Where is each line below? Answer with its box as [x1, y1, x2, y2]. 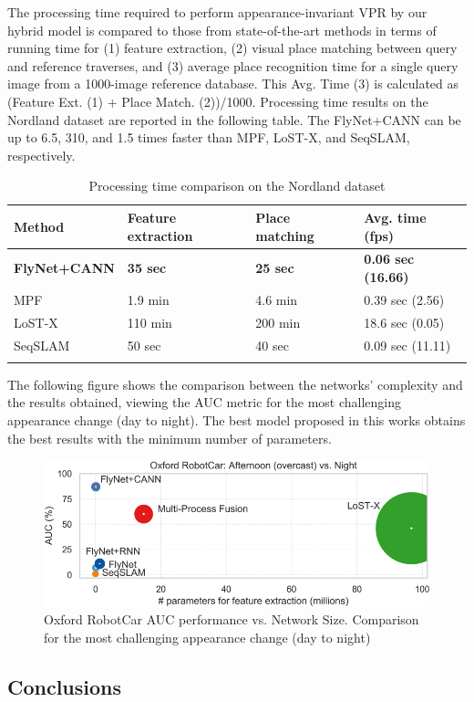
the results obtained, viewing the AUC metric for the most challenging [7, 393, 401, 412]
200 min [255, 312, 301, 331]
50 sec [127, 335, 161, 354]
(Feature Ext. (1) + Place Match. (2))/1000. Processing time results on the [7, 91, 428, 110]
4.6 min [255, 289, 298, 309]
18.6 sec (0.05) [364, 312, 445, 331]
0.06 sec [364, 249, 415, 268]
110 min [127, 312, 172, 331]
